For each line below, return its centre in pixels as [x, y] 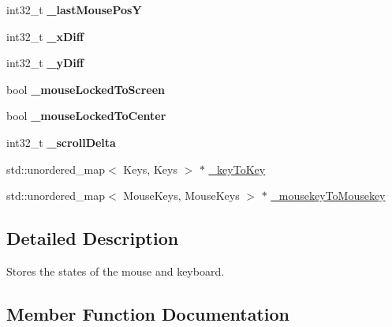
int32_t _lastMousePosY [74, 9]
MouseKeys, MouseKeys [181, 195]
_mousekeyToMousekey [328, 195]
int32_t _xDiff [45, 36]
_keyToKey [237, 169]
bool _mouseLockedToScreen [86, 89]
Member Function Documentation [148, 313]
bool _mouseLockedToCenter [86, 116]
